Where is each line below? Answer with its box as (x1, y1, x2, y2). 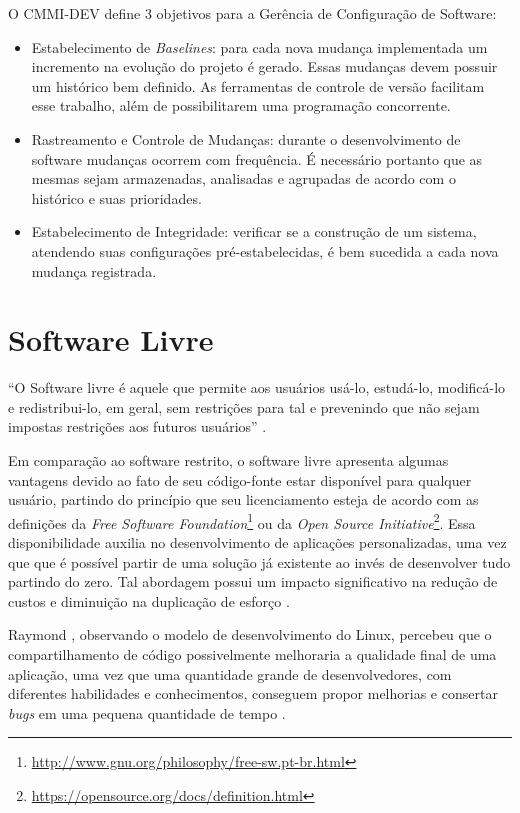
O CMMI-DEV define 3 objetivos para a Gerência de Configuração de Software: (8, 3, 497, 23)
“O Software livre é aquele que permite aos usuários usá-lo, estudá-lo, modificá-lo (8, 377, 506, 398)
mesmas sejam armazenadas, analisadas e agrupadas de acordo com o (31, 168, 456, 189)
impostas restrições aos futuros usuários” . (8, 416, 267, 437)
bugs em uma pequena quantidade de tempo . (8, 702, 286, 723)
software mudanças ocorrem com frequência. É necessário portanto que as (31, 148, 483, 169)
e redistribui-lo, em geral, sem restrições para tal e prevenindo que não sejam (8, 396, 480, 417)
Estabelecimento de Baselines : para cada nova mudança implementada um (31, 36, 488, 57)
